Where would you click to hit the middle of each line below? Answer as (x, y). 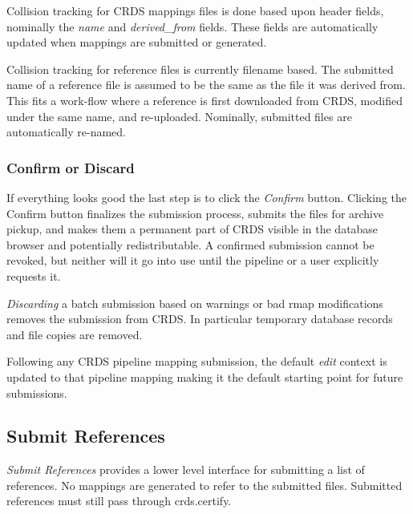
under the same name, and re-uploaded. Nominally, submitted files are (179, 116)
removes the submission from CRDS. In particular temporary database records (200, 319)
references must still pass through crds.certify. (119, 501)
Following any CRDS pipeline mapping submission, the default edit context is (197, 361)
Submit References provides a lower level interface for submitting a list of (186, 469)
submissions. (37, 393)
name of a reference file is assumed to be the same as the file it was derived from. (206, 85)
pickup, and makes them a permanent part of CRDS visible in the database (192, 229)
